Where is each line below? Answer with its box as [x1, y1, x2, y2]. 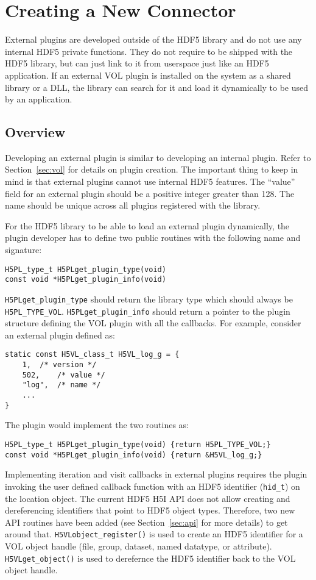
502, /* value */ [22, 370, 105, 379]
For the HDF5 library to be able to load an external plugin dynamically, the [5, 219, 290, 232]
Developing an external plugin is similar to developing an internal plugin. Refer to [5, 151, 311, 163]
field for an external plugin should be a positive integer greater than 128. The [5, 187, 295, 199]
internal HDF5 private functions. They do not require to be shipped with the [5, 45, 293, 57]
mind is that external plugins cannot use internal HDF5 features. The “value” [5, 175, 295, 188]
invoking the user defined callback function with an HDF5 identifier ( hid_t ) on [5, 479, 300, 492]
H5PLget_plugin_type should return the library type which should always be [5, 292, 293, 305]
